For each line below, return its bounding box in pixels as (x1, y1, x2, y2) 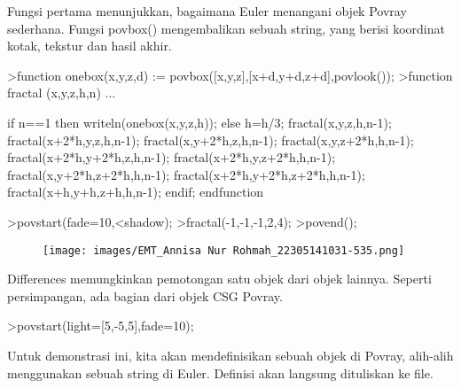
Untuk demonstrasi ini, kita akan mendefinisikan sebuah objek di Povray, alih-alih (7, 345, 454, 364)
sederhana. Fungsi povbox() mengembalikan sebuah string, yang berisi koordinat (7, 19, 445, 37)
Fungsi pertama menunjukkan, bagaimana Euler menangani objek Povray (7, 2, 407, 19)
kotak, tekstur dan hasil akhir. (7, 36, 172, 55)
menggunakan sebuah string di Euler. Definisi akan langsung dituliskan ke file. (7, 363, 434, 382)
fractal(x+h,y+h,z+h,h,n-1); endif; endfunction (7, 182, 264, 201)
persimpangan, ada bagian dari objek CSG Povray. (7, 286, 283, 305)
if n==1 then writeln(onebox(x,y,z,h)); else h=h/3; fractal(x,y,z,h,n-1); (7, 113, 392, 131)
